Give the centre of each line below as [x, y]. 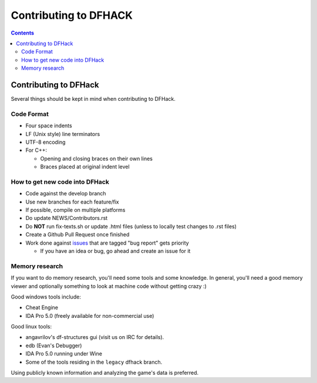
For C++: [36, 150]
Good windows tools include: [46, 297]
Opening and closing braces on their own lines [96, 158]
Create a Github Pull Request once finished [77, 235]
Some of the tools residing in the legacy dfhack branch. [94, 362]
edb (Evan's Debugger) [54, 345]
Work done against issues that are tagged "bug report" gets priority [107, 243]
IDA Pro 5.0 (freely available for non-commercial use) [90, 316]
